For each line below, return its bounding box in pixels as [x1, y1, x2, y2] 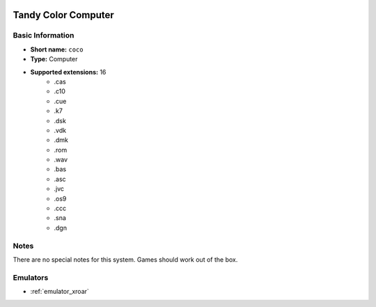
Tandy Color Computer [13, 9, 114, 21]
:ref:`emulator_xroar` [30, 288, 90, 296]
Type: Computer [30, 55, 78, 63]
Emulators [13, 272, 49, 282]
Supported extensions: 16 [30, 68, 107, 76]
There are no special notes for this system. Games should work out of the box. [13, 255, 238, 264]
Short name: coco [30, 45, 84, 54]
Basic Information [13, 31, 75, 40]
